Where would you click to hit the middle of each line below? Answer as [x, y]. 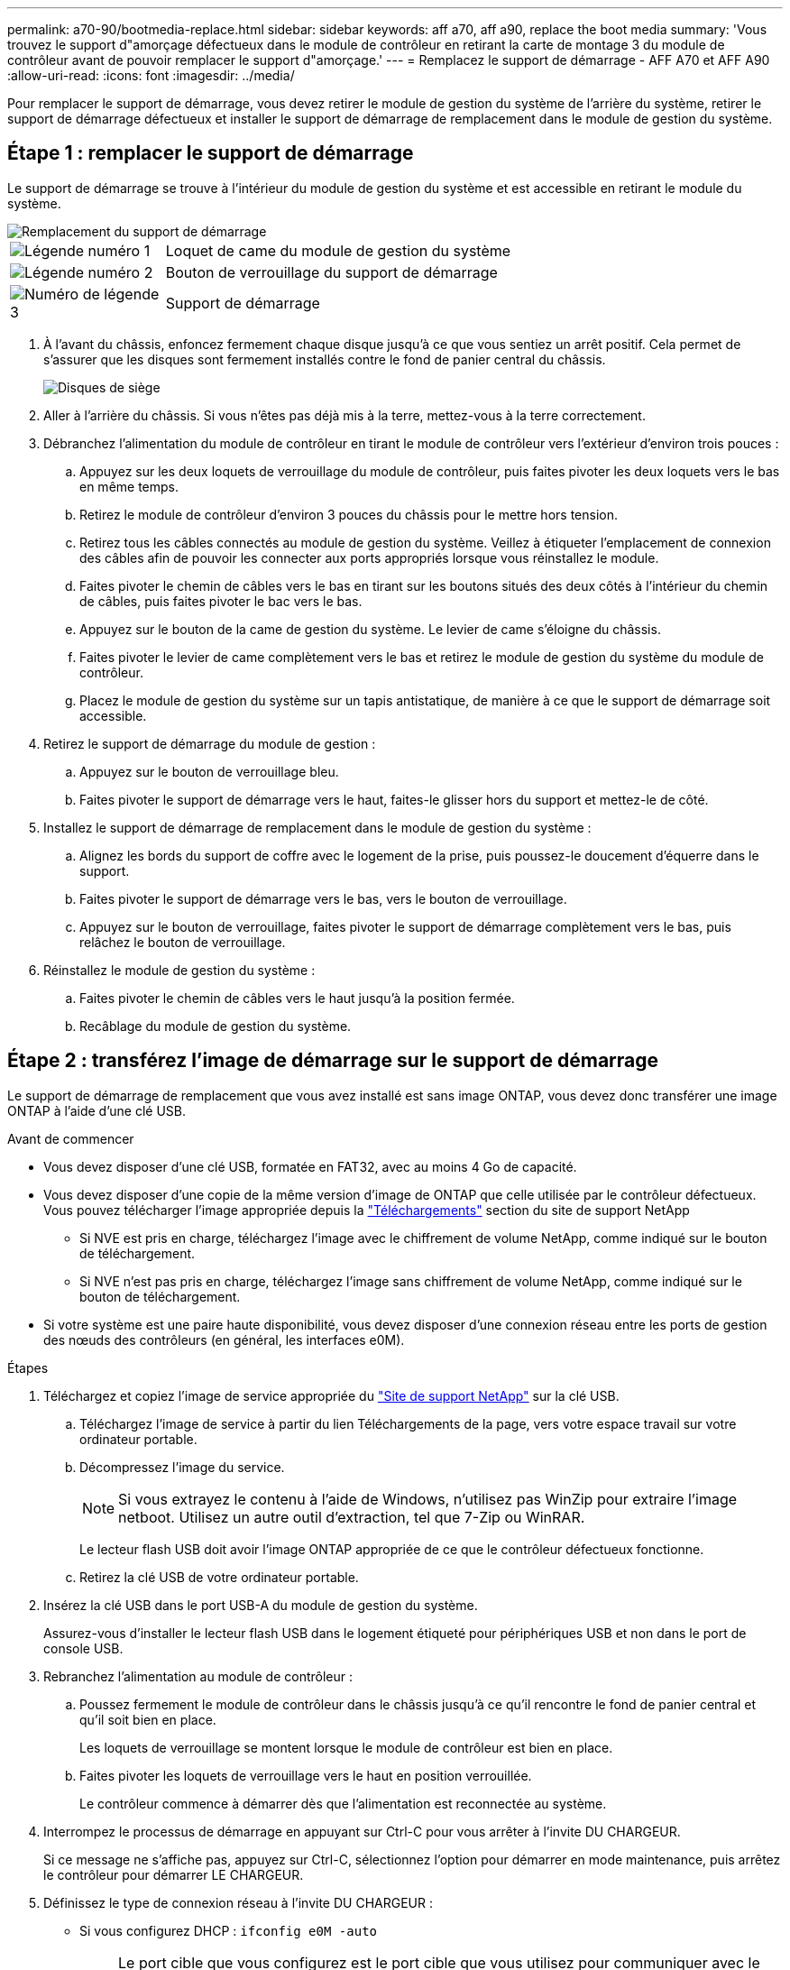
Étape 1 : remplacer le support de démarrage [211, 153]
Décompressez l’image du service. [182, 1467]
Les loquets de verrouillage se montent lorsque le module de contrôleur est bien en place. [346, 1747]
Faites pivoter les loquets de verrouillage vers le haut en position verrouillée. [306, 1775]
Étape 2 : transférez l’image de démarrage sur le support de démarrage [333, 1061]
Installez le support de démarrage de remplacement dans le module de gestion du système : [317, 827]
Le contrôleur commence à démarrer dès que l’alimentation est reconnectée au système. [343, 1803]
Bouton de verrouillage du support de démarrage [331, 272]
